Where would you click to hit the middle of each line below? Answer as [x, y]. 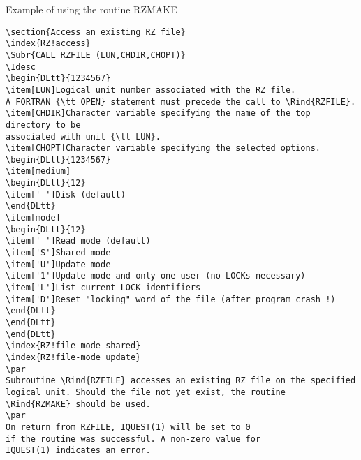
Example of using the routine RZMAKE [91, 9]
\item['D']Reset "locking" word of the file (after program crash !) [171, 299]
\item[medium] [38, 171]
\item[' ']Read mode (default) [78, 241]
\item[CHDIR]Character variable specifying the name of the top [158, 113]
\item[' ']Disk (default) [66, 194]
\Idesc [21, 67]
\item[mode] [33, 218]
